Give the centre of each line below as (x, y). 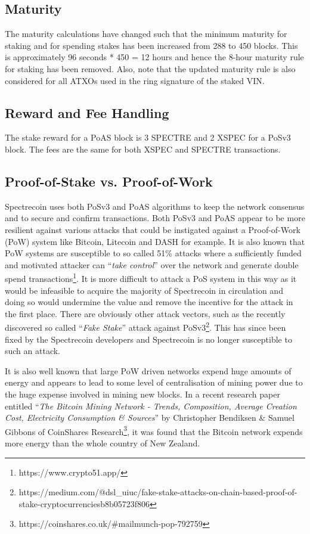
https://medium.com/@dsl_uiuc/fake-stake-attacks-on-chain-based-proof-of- (158, 492)
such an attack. (33, 351)
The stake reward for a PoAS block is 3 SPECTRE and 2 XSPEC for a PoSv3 (148, 137)
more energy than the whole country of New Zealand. (103, 443)
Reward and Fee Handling (87, 112)
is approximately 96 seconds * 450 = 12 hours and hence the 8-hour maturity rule (154, 57)
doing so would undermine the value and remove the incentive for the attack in (149, 302)
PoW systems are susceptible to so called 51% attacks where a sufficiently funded (153, 253)
